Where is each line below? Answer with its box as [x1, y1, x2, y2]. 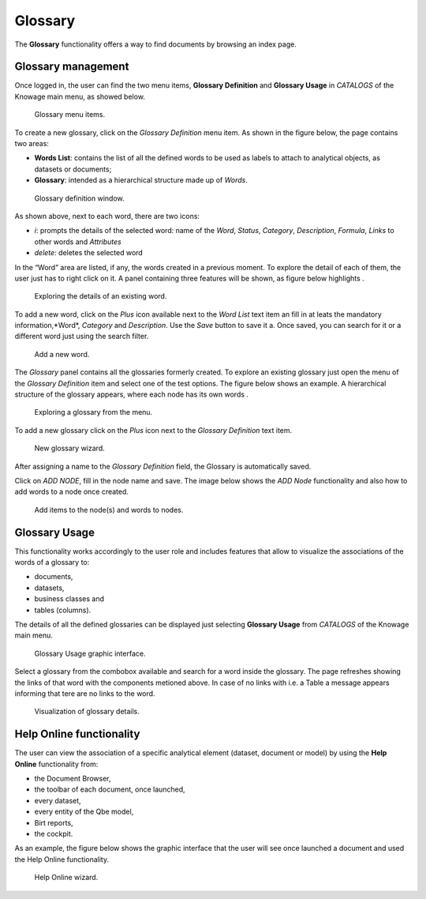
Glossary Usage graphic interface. [34, 649, 146, 658]
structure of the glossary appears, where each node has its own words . [14, 389, 248, 399]
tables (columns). [34, 605, 92, 615]
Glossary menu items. [34, 110, 106, 119]
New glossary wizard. [34, 443, 106, 453]
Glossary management [14, 60, 129, 73]
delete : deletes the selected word [34, 248, 144, 258]
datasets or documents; [34, 164, 112, 174]
